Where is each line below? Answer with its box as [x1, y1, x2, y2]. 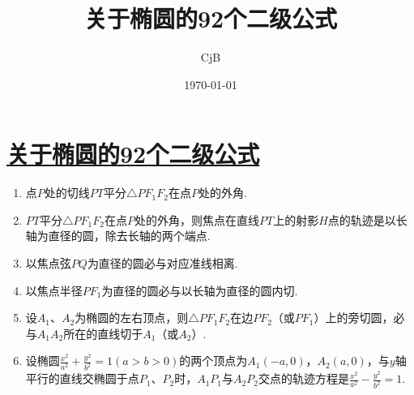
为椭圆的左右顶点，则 [75, 309, 189, 326]
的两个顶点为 [179, 352, 248, 369]
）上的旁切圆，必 [314, 309, 405, 326]
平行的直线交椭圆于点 [25, 370, 139, 387]
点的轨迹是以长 [327, 211, 408, 228]
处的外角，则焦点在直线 [134, 211, 259, 228]
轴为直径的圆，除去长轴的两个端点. [25, 227, 211, 244]
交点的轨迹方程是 [258, 370, 349, 387]
